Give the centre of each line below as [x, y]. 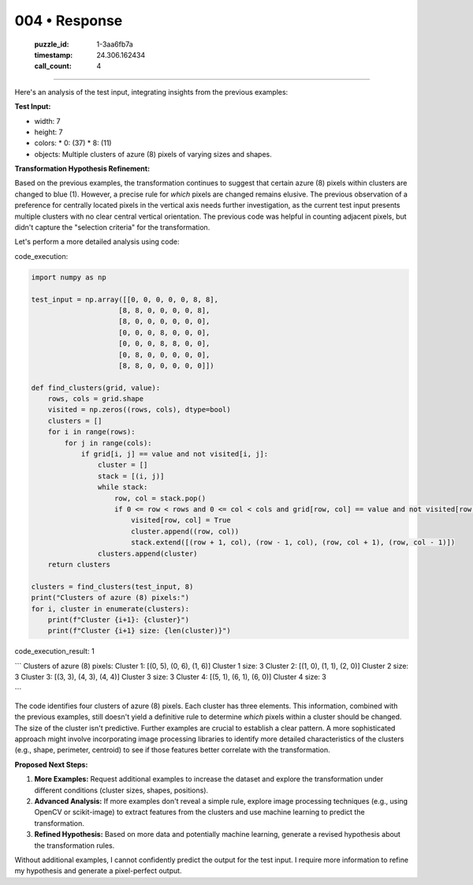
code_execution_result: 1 [54, 651]
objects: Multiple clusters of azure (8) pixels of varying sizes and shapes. [153, 154]
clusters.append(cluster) [147, 553]
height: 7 [48, 132]
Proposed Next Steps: [51, 764]
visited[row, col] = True [181, 520]
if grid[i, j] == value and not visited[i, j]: [175, 454]
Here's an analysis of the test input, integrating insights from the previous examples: [151, 92]
